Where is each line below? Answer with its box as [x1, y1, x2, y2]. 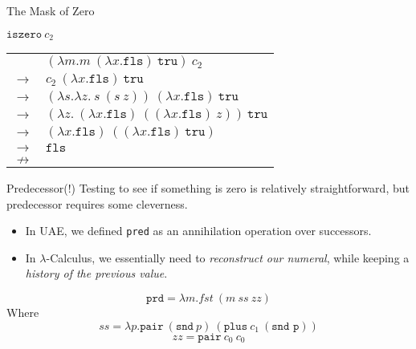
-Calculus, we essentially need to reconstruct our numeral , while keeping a [46, 249, 410, 266]
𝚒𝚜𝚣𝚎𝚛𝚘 [6, 28, 43, 40]
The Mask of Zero [6, 2, 95, 18]
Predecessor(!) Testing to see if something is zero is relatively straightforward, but [6, 180, 410, 197]
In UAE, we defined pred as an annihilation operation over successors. [25, 222, 372, 239]
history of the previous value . [25, 265, 168, 282]
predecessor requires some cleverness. [6, 195, 188, 212]
